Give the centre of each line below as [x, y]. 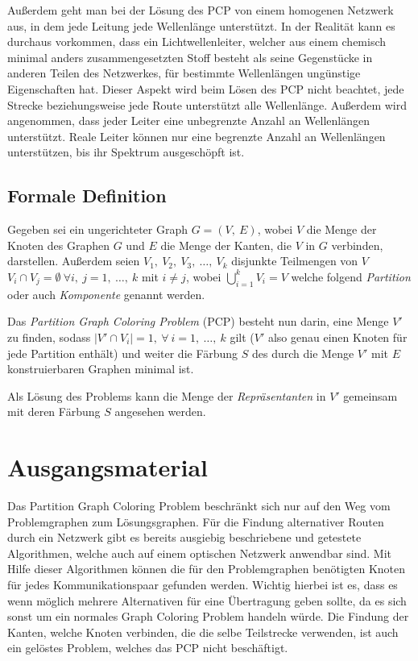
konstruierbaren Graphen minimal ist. [101, 369]
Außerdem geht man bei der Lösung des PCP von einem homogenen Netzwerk [201, 10]
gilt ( [242, 337]
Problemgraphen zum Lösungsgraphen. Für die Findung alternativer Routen [196, 521]
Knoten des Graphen [59, 245]
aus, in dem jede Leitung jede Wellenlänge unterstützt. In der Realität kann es [201, 25]
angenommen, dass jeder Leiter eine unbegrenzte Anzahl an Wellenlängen [189, 121]
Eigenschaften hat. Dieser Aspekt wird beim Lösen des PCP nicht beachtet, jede [206, 88]
